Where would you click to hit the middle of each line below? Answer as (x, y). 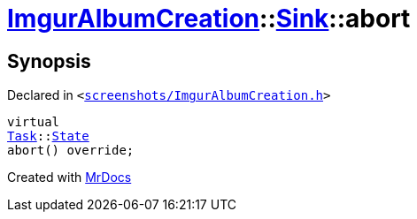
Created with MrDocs (69, 177)
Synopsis (49, 61)
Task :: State (48, 136)
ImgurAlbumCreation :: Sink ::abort (209, 19)
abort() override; (71, 151)
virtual (34, 122)
